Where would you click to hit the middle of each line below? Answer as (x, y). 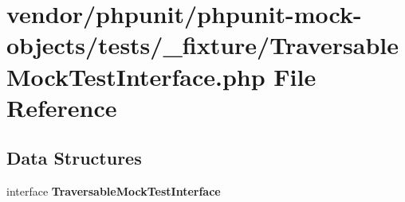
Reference (62, 107)
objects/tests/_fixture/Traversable (202, 45)
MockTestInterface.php (136, 76)
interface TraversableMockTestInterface (114, 191)
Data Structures (74, 158)
